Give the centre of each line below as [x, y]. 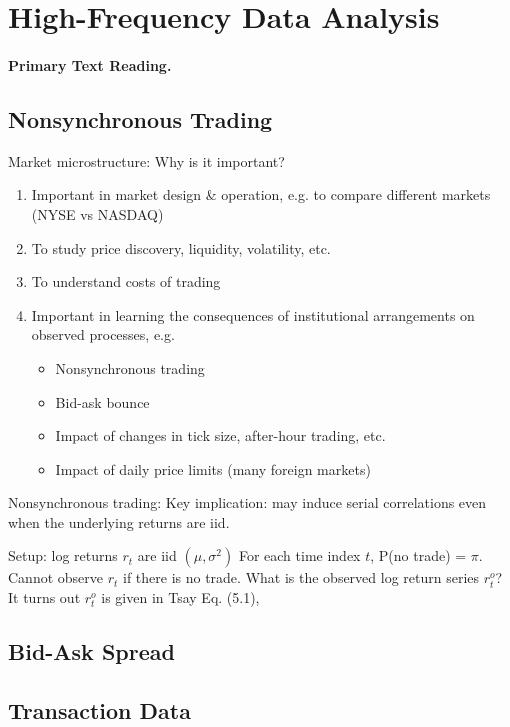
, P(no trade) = [418, 555]
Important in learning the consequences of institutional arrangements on [253, 314]
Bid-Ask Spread [91, 651]
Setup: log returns [63, 555]
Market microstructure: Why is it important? [146, 160]
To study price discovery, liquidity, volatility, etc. [181, 247]
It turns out [44, 597]
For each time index [299, 555]
